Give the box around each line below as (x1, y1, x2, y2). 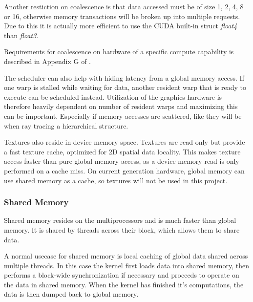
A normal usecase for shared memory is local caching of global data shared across (4, 251, 248, 261)
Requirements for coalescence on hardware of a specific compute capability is (4, 46, 234, 57)
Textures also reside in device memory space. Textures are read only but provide (4, 137, 245, 147)
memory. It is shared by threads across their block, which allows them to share (4, 224, 240, 235)
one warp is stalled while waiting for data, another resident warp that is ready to (4, 82, 246, 92)
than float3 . (4, 30, 39, 40)
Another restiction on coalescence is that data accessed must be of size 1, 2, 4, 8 (4, 1, 244, 11)
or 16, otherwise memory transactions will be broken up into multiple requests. (4, 11, 240, 21)
